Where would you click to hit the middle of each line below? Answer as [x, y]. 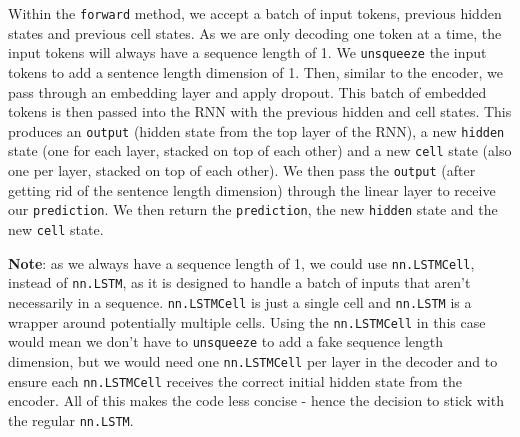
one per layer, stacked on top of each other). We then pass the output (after [242, 170]
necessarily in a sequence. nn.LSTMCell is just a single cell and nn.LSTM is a [240, 301]
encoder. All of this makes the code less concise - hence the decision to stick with [256, 400]
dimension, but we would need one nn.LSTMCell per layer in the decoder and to [253, 360]
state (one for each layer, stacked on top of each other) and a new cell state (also [260, 150]
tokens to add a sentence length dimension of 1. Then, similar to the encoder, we [256, 71]
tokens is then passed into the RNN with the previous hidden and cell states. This [260, 111]
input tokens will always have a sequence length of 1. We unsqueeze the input [247, 52]
